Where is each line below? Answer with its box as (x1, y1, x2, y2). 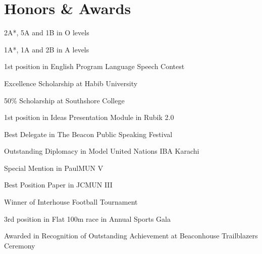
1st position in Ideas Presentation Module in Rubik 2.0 (4, 112, 174, 122)
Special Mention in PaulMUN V (4, 162, 103, 173)
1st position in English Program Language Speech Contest (4, 61, 185, 72)
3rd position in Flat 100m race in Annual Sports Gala (4, 213, 171, 224)
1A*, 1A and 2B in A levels (4, 44, 89, 54)
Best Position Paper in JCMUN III (4, 179, 113, 190)
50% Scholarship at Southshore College (4, 95, 125, 105)
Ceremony (4, 240, 35, 250)
